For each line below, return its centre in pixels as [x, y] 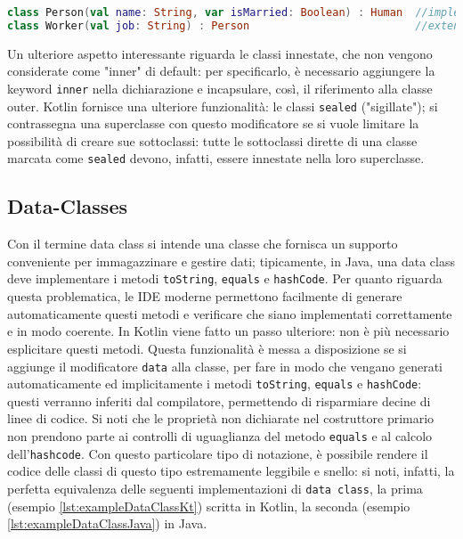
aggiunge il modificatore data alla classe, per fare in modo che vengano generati [225, 366]
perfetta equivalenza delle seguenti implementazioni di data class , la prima [215, 488]
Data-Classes [67, 206]
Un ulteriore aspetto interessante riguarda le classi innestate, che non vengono [220, 53]
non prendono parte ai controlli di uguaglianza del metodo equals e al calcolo [220, 436]
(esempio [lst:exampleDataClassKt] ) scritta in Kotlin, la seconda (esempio [209, 506]
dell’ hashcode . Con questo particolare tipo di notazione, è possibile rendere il [218, 453]
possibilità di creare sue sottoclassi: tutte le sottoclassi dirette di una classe [212, 140]
